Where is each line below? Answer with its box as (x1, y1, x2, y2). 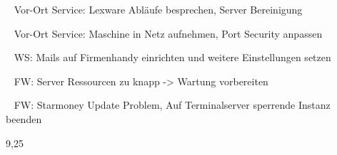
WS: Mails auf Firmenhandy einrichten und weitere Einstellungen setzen (14, 50, 331, 65)
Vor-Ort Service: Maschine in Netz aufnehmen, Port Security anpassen (14, 26, 323, 41)
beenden (6, 111, 42, 126)
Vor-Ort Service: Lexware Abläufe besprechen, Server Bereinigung (14, 2, 303, 16)
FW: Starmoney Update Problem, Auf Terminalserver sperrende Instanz (14, 97, 331, 112)
